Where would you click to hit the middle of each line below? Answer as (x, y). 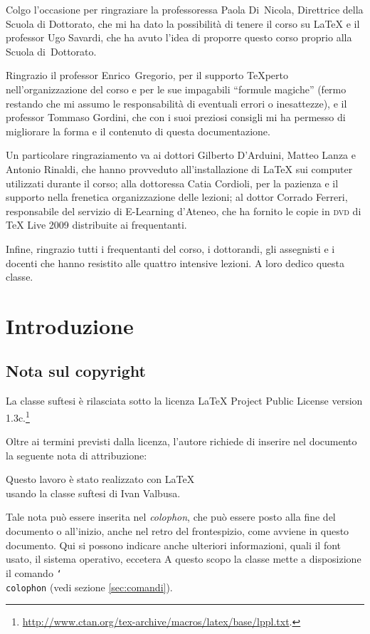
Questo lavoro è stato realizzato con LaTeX (100, 479)
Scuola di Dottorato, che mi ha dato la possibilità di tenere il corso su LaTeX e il (183, 23)
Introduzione (70, 325)
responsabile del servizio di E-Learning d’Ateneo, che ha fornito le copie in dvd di (184, 211)
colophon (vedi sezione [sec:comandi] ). (89, 587)
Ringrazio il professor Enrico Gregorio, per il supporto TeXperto (147, 75)
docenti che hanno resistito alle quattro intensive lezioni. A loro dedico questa (175, 263)
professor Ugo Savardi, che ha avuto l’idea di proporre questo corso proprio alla (179, 37)
